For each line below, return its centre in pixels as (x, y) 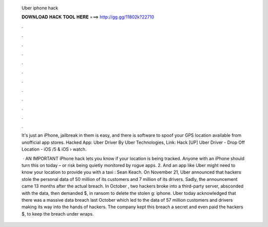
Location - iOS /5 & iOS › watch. (54, 149)
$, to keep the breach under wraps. (58, 214)
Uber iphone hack (40, 8)
